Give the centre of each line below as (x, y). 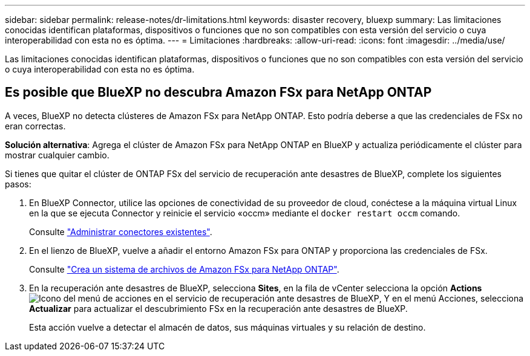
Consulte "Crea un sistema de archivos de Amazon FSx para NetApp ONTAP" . (184, 269)
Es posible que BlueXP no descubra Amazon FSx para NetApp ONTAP (218, 92)
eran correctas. (35, 126)
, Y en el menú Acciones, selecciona (451, 298)
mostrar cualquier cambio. (57, 155)
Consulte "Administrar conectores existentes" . (121, 231)
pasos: (18, 184)
